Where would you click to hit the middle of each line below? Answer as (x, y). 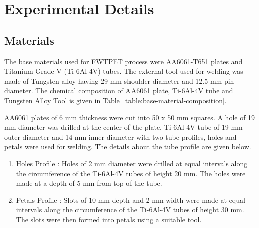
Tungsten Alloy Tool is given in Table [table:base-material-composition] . (115, 100)
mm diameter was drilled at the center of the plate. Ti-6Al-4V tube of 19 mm (123, 127)
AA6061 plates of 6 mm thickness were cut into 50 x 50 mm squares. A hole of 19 (130, 117)
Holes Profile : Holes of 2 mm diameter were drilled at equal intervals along (132, 163)
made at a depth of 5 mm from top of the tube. (89, 183)
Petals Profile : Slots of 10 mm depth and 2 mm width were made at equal (131, 200)
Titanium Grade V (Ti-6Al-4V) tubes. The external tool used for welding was (124, 71)
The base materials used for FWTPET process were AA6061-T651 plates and (123, 61)
